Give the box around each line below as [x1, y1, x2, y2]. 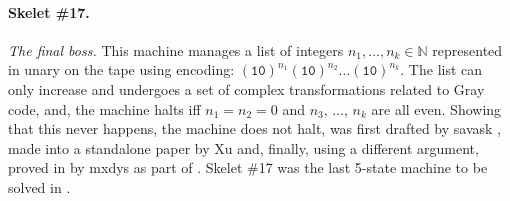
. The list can [400, 59, 483, 80]
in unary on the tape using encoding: [8, 59, 235, 80]
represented [432, 39, 503, 60]
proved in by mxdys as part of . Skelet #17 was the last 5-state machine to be [8, 157, 488, 178]
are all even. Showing [371, 98, 502, 119]
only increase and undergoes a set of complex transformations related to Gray [8, 78, 485, 99]
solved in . [8, 176, 71, 197]
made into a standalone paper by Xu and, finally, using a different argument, [8, 137, 479, 158]
